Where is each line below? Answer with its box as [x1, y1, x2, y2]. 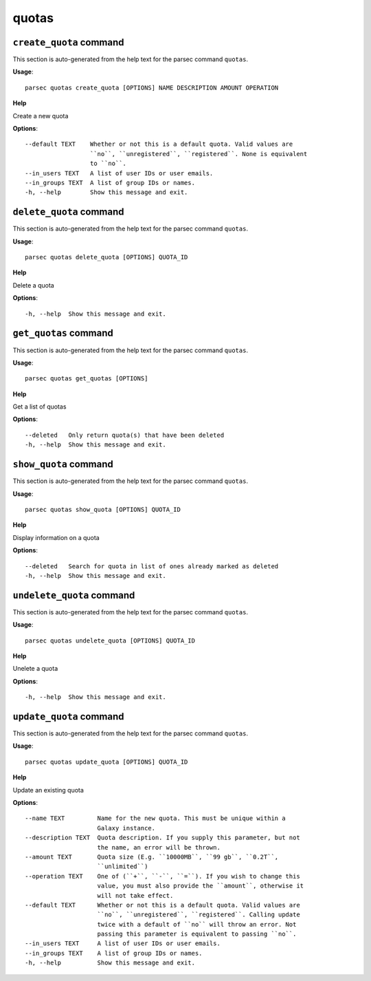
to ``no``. [89, 160, 127, 168]
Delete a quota [12, 281, 54, 289]
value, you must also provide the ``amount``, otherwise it [97, 882, 304, 890]
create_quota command [12, 36, 124, 48]
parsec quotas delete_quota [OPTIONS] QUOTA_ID [25, 253, 188, 261]
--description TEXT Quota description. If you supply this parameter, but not [25, 834, 300, 842]
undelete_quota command [12, 589, 135, 601]
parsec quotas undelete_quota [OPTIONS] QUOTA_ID [25, 636, 196, 645]
